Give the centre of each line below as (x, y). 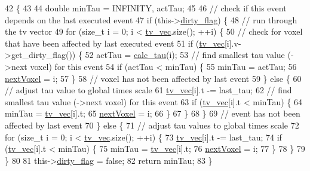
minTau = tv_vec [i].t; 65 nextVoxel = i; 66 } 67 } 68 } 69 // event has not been (153, 113)
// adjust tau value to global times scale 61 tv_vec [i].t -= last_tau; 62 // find (148, 90)
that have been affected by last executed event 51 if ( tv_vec (115, 43)
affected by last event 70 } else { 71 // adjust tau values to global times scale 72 (152, 125)
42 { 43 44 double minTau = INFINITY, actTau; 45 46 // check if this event (146, 8)
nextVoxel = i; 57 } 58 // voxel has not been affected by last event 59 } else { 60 (153, 78)
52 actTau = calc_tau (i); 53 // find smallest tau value (185, 55)
